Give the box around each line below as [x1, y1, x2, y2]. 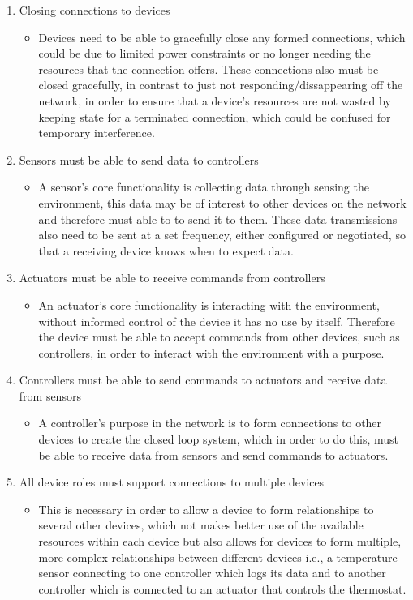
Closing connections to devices [19, 2, 170, 18]
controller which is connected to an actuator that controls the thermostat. [38, 580, 407, 597]
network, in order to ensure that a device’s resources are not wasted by [38, 92, 391, 109]
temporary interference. [38, 124, 155, 141]
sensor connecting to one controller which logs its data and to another [38, 564, 386, 581]
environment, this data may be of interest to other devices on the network [38, 194, 407, 211]
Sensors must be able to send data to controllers [19, 151, 259, 168]
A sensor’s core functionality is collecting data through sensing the [38, 178, 369, 195]
